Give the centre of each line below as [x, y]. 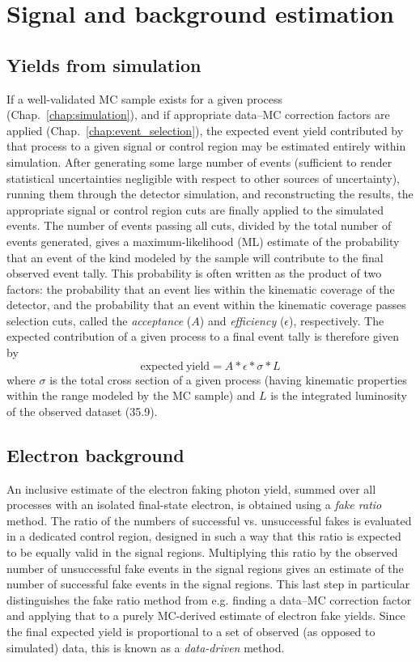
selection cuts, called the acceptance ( [99, 320]
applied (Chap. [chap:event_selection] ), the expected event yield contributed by [205, 130]
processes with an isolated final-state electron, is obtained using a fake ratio [194, 505]
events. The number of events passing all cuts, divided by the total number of [199, 225]
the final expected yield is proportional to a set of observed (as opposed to [191, 631]
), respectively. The [337, 320]
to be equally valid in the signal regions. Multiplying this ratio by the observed [202, 552]
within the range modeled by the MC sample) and [131, 395]
